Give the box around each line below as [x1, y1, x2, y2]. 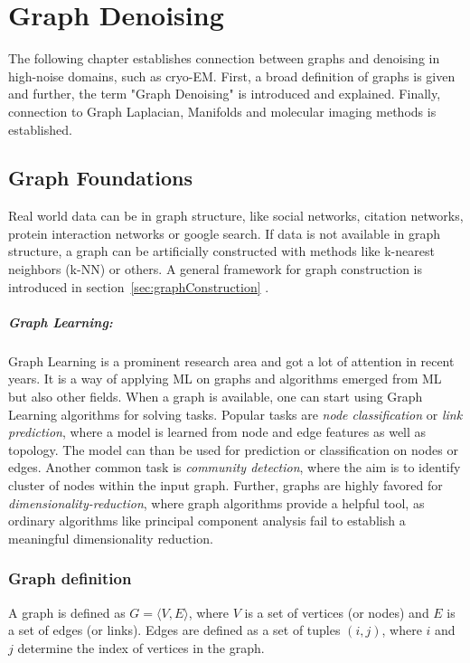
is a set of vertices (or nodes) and [244, 602, 429, 621]
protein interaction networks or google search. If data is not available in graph [8, 223, 441, 242]
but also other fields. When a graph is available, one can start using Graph [8, 387, 423, 406]
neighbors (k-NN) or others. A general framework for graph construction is [8, 260, 423, 279]
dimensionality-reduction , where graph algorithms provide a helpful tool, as [8, 493, 425, 512]
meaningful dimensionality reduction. [8, 528, 213, 547]
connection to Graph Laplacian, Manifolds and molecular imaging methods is [8, 101, 437, 120]
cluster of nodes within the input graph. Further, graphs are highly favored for [8, 475, 443, 494]
